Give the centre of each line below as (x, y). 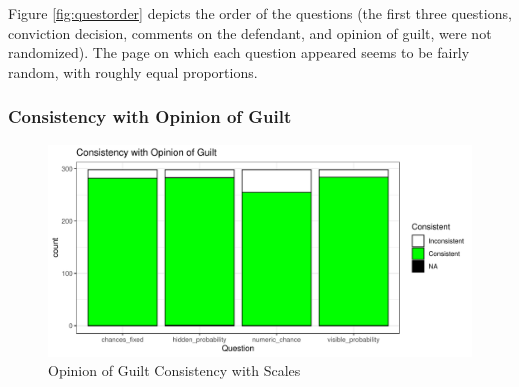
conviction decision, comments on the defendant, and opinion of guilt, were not (250, 32)
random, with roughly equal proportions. (133, 71)
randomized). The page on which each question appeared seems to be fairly (239, 52)
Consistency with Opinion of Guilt (150, 116)
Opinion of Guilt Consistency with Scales (174, 370)
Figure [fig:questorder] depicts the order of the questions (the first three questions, (260, 13)
